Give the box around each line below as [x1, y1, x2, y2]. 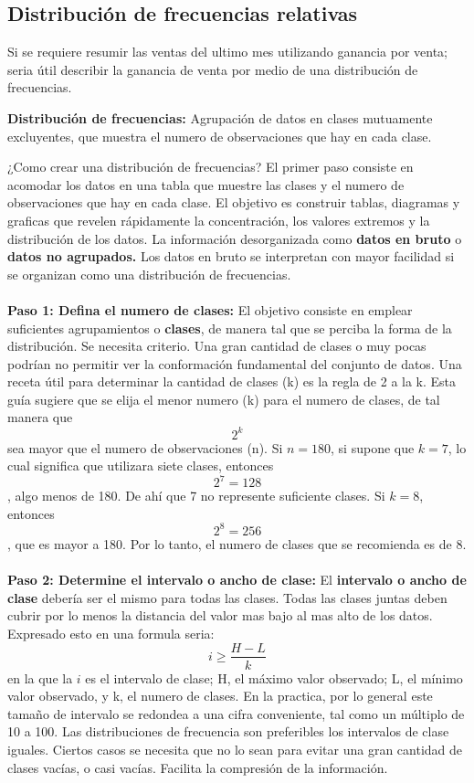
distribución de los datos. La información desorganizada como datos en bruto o [7, 228, 462, 248]
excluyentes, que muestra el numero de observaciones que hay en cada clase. [7, 126, 432, 145]
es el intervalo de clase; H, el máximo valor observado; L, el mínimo [85, 668, 463, 687]
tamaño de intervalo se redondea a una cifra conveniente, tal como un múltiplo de [7, 704, 465, 723]
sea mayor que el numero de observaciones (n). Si [7, 438, 283, 457]
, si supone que [331, 438, 415, 457]
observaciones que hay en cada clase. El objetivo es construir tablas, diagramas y [7, 193, 460, 212]
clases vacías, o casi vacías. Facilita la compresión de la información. [7, 757, 388, 777]
